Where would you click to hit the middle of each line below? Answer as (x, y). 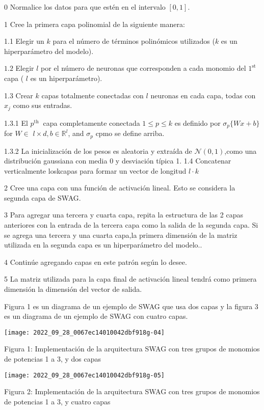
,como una (241, 151)
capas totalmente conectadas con (93, 95)
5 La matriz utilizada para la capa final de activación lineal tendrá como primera (130, 279)
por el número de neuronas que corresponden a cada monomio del (143, 68)
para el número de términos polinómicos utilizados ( (134, 41)
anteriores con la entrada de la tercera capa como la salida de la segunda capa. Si (131, 225)
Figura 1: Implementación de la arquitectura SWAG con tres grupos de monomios (132, 349)
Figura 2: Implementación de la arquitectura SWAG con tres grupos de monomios (132, 391)
